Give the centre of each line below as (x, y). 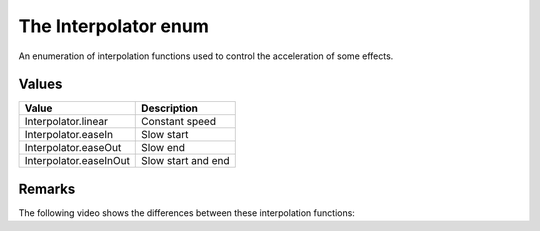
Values (40, 84)
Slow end (163, 148)
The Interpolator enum (113, 26)
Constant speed (179, 122)
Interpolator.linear (66, 122)
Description (170, 108)
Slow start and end (185, 161)
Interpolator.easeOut (73, 148)
